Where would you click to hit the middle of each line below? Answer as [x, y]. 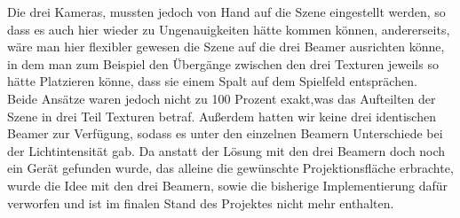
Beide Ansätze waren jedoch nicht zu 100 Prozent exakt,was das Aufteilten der [222, 98]
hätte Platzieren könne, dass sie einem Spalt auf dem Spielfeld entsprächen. [212, 81]
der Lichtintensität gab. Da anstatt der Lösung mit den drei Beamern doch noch [226, 150]
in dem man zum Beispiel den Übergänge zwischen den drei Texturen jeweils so [223, 63]
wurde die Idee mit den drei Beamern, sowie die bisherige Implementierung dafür [228, 185]
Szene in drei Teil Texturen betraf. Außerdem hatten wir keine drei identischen [222, 116]
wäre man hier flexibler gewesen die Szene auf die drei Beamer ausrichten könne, [226, 47]
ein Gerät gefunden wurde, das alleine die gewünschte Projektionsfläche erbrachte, [230, 168]
